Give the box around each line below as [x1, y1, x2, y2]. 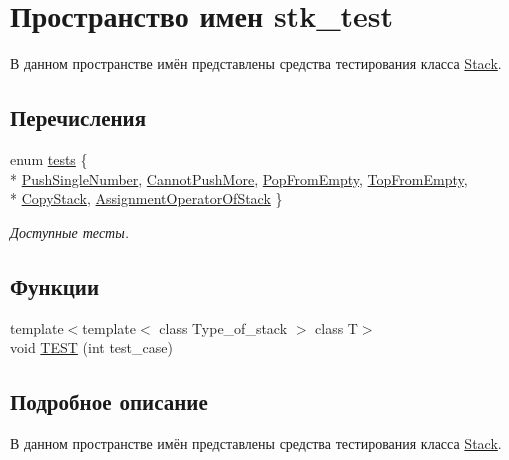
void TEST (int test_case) [10, 337, 173, 358]
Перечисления [10, 102, 147, 133]
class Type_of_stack [159, 317, 288, 338]
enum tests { [10, 148, 88, 169]
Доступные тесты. [10, 221, 129, 242]
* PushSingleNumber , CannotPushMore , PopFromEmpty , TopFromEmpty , [10, 168, 468, 189]
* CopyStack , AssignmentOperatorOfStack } [10, 188, 283, 209]
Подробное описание [10, 386, 208, 417]
